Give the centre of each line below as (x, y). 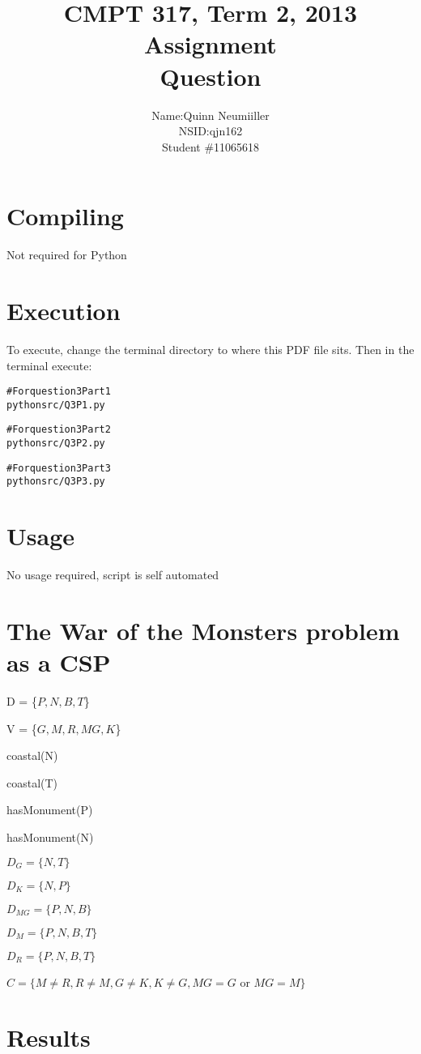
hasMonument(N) (50, 837)
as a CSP (59, 662)
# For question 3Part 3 (59, 468)
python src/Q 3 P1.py (56, 405)
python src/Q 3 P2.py (56, 444)
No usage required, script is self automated (113, 575)
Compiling (65, 216)
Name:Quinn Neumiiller (210, 115)
